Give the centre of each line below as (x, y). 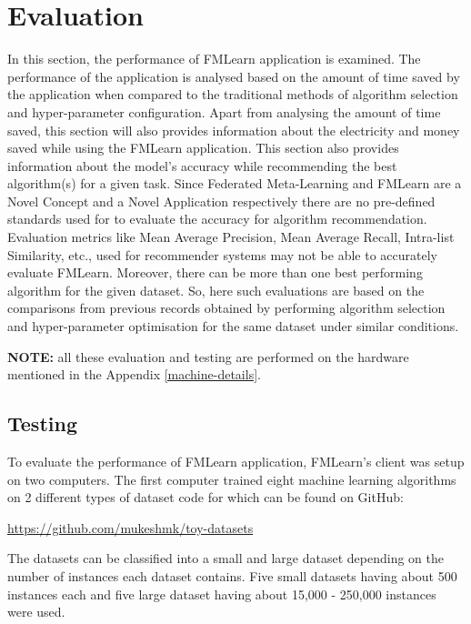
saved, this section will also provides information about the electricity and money (234, 130)
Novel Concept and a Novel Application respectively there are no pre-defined (221, 201)
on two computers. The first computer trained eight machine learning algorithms (232, 479)
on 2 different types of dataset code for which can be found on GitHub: (205, 497)
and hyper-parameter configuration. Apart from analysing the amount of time (224, 111)
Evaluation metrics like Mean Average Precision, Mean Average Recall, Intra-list (231, 237)
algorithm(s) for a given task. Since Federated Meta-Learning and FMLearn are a (235, 183)
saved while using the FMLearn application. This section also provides (203, 148)
